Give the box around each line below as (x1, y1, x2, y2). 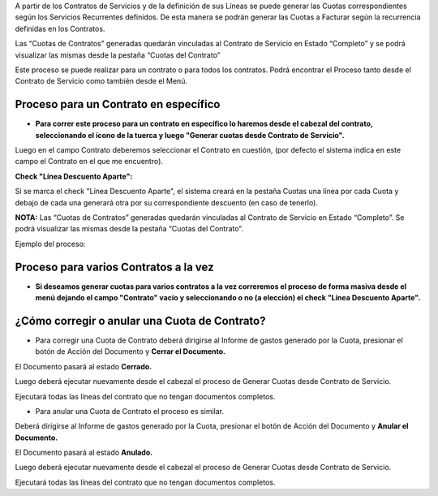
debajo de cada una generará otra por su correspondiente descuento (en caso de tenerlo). (15, 197, 318, 207)
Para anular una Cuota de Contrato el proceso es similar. (35, 406, 225, 416)
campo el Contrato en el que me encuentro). (15, 157, 164, 166)
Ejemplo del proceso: (15, 239, 86, 248)
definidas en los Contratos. (15, 24, 105, 33)
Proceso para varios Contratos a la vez (15, 260, 214, 274)
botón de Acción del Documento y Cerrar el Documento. (35, 347, 226, 356)
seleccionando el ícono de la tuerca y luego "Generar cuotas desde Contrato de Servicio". (35, 130, 345, 140)
